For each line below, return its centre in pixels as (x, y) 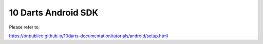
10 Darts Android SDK (54, 13)
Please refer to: (24, 27)
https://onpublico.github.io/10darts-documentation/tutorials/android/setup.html (88, 36)
